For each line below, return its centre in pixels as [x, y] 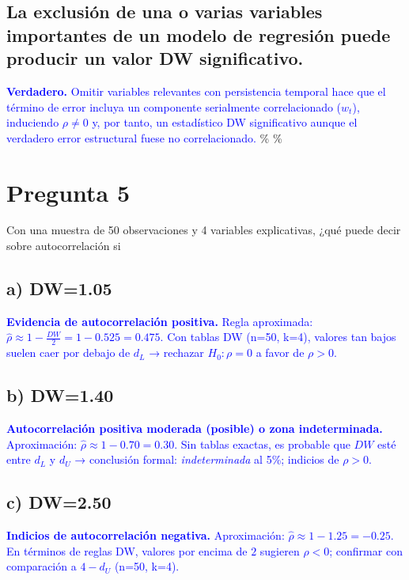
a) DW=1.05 [59, 288]
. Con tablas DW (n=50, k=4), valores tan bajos [278, 337]
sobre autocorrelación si [64, 246]
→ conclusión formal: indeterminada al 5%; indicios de [207, 459]
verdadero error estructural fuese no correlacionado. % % [144, 137]
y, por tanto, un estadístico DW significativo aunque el [225, 122]
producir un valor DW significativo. [155, 58]
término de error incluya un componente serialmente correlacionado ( [174, 106]
